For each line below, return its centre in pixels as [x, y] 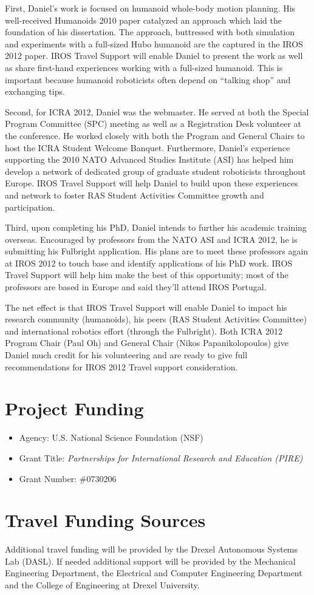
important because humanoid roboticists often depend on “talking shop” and [148, 79]
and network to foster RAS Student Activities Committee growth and [135, 195]
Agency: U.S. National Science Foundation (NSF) [111, 437]
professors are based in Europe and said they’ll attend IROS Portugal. [136, 287]
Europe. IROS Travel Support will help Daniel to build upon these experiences [152, 183]
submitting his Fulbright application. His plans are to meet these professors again [157, 251]
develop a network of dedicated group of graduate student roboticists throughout [155, 171]
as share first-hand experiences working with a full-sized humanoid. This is [144, 67]
